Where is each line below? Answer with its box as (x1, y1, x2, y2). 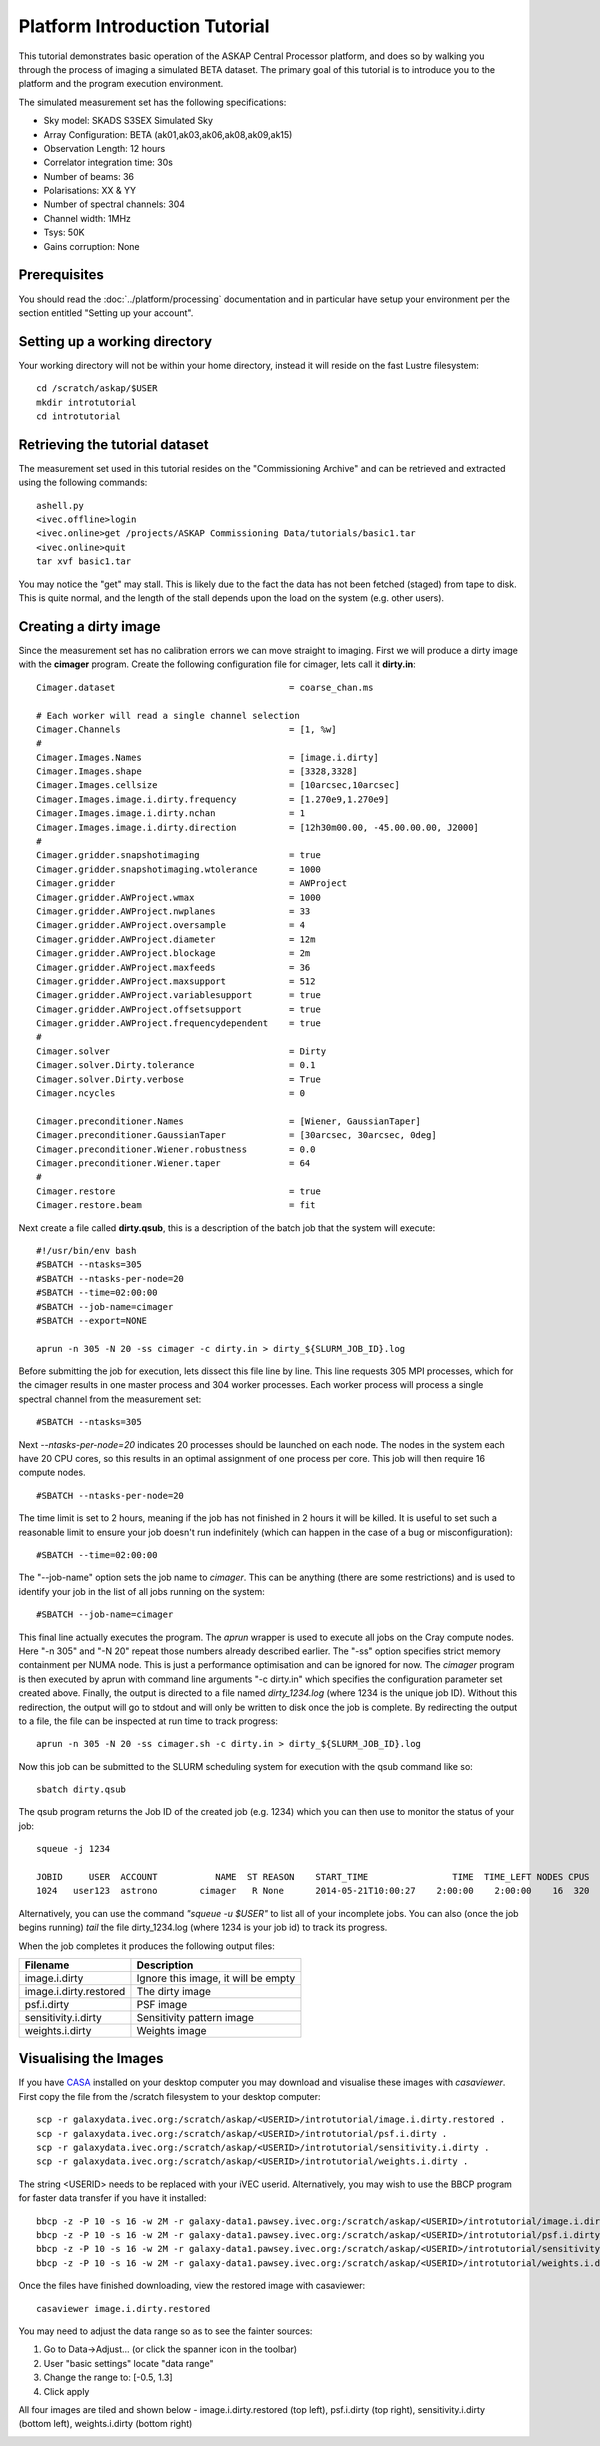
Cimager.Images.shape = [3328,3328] (36, 766, 359, 777)
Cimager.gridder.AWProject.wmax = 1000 (36, 891, 322, 903)
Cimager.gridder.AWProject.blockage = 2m (36, 948, 311, 959)
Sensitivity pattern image (136, 2010, 254, 2024)
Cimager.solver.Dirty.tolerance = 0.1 (36, 1060, 316, 1071)
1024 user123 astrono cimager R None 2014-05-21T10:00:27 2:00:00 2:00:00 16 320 (36, 1885, 590, 1897)
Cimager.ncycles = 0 (36, 1088, 305, 1099)
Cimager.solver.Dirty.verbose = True (36, 1073, 322, 1085)
